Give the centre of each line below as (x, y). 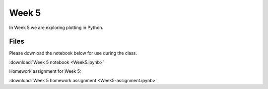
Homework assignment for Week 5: (45, 71)
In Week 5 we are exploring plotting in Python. (56, 28)
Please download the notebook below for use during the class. (73, 53)
